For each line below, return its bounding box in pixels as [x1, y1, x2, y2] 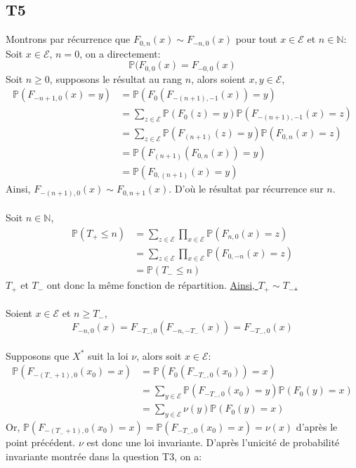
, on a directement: [79, 46, 161, 60]
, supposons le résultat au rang [49, 71, 183, 86]
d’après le [296, 419, 338, 434]
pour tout [235, 32, 277, 46]
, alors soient [191, 71, 246, 86]
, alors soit [136, 348, 182, 363]
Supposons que [6, 348, 70, 363]
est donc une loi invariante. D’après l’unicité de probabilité [86, 434, 340, 449]
